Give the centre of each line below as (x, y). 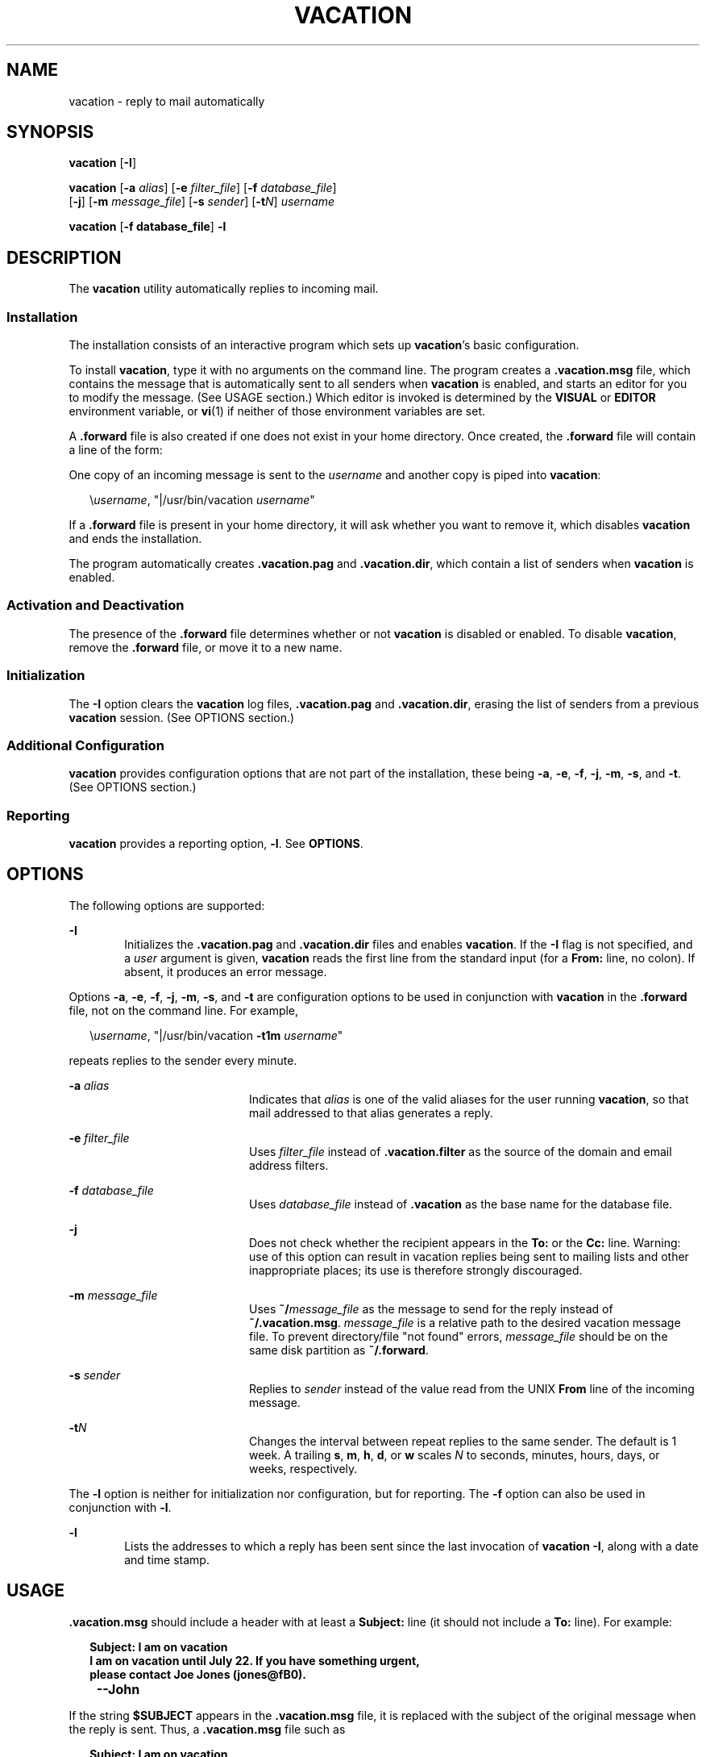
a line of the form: (116, 450)
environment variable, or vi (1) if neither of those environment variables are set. (277, 411)
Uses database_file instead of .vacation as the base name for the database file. (461, 1204)
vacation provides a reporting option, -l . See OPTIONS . (216, 844)
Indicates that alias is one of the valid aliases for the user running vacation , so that (469, 1099)
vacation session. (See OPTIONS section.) (182, 717)
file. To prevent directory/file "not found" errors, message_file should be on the (459, 1336)
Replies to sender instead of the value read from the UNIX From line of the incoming (472, 1388)
